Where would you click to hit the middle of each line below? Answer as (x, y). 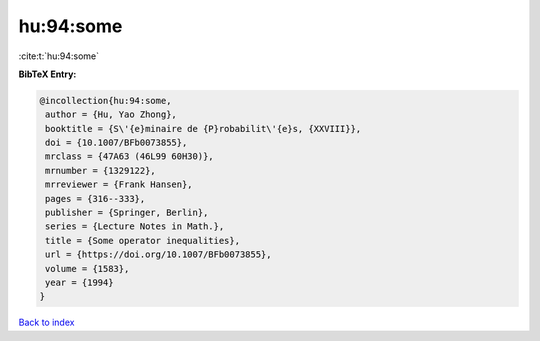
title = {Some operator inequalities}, (142, 240)
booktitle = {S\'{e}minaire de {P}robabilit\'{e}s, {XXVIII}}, (203, 128)
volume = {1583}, (87, 268)
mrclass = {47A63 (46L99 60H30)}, (129, 156)
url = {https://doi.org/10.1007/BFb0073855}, (158, 254)
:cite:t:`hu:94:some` (59, 56)
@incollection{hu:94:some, (105, 100)
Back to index (46, 322)
